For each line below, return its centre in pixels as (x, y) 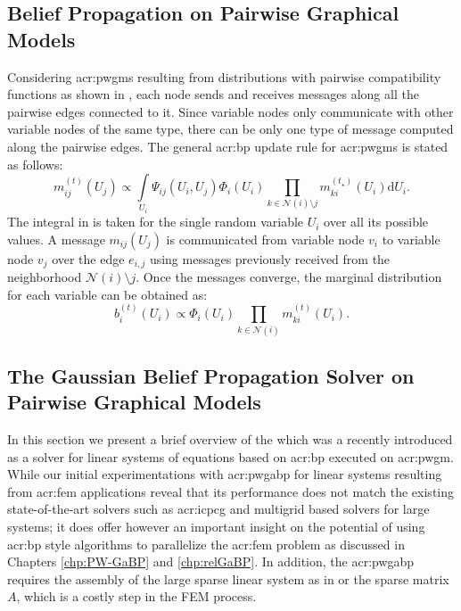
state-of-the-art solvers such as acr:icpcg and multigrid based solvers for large (218, 509)
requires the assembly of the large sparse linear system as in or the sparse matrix (228, 578)
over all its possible (376, 222)
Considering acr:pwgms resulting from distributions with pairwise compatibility (224, 76)
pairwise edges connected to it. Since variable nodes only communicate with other (230, 111)
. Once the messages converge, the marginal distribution (289, 277)
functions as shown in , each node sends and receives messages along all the (213, 94)
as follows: (35, 164)
